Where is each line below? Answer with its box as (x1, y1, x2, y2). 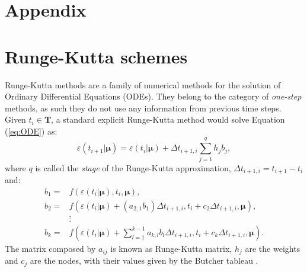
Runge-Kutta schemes (5, 44, 188, 68)
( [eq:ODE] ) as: (5, 124, 57, 137)
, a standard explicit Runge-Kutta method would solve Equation (51, 113, 285, 126)
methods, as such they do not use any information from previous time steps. (5, 101, 282, 114)
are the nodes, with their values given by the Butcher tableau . (30, 254, 258, 267)
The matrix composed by (5, 242, 96, 254)
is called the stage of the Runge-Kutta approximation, (35, 161, 231, 174)
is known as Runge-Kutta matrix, (110, 242, 232, 254)
